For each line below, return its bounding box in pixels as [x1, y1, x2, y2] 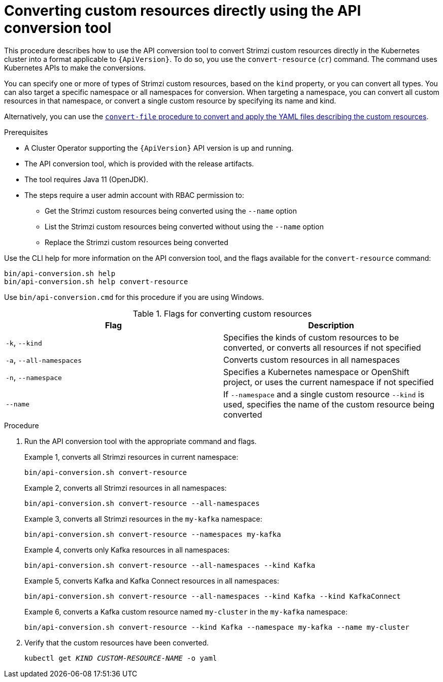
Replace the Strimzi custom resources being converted [45, 237, 228, 247]
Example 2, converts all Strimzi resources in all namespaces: [24, 483, 227, 492]
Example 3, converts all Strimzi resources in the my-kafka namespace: [24, 514, 262, 523]
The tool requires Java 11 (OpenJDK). [24, 175, 148, 184]
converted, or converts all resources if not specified [223, 342, 421, 353]
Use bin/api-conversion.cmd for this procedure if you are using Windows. [4, 292, 264, 301]
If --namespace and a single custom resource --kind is [223, 389, 425, 399]
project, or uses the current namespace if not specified [223, 377, 434, 387]
